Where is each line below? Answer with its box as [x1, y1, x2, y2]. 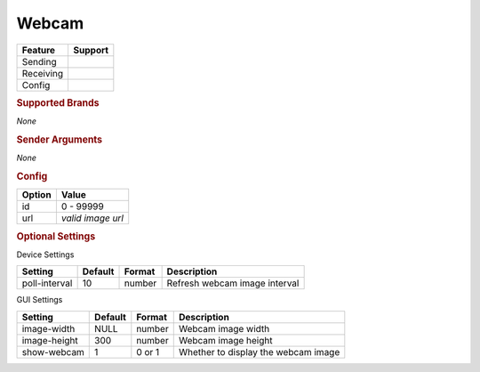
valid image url [60, 212, 124, 224]
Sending [21, 55, 57, 68]
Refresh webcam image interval [166, 277, 300, 289]
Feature [21, 44, 56, 56]
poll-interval [21, 277, 73, 289]
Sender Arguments [16, 133, 102, 146]
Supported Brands [16, 96, 100, 109]
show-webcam [21, 345, 84, 358]
